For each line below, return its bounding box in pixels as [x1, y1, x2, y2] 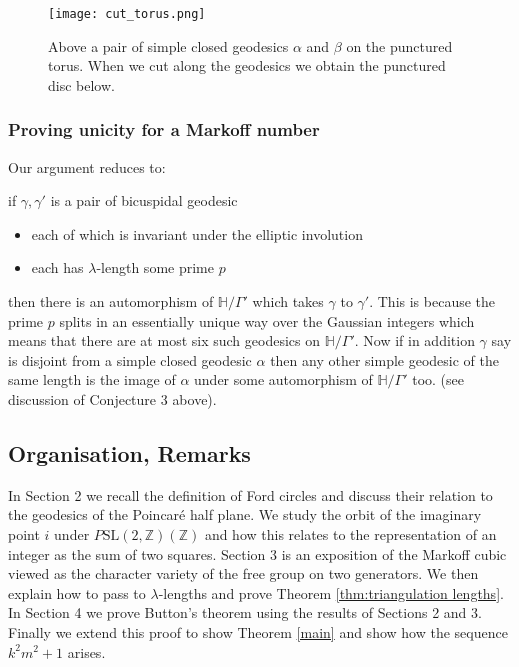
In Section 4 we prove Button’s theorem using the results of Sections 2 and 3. [8, 602, 482, 623]
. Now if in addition [354, 330, 475, 351]
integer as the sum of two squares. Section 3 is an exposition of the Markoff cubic [8, 543, 507, 564]
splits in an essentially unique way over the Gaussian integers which [59, 310, 475, 331]
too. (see [412, 369, 464, 390]
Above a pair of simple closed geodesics [48, 35, 289, 56]
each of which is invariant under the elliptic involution [31, 223, 363, 244]
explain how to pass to [8, 582, 146, 603]
